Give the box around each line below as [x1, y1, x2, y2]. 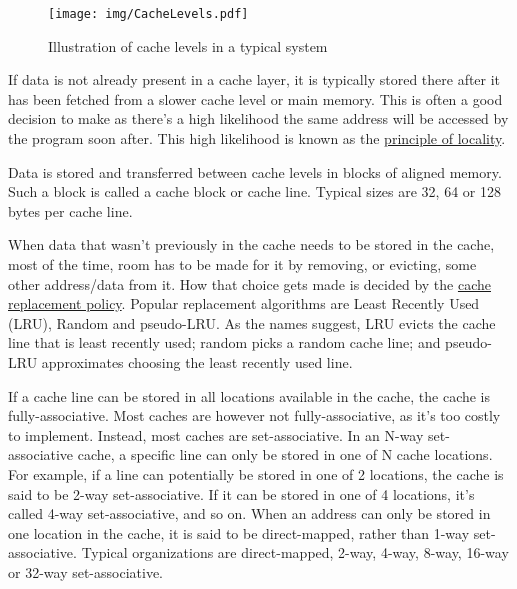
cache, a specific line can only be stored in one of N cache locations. [77, 444, 493, 465]
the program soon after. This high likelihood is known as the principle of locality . [8, 128, 506, 149]
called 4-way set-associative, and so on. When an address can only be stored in [8, 503, 491, 524]
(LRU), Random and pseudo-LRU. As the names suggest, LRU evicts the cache [8, 312, 496, 333]
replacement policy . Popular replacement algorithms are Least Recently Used [8, 293, 480, 314]
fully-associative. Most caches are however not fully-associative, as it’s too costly [8, 405, 501, 426]
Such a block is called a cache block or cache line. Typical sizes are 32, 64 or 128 [8, 181, 501, 202]
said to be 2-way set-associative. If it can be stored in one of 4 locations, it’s [8, 483, 475, 504]
